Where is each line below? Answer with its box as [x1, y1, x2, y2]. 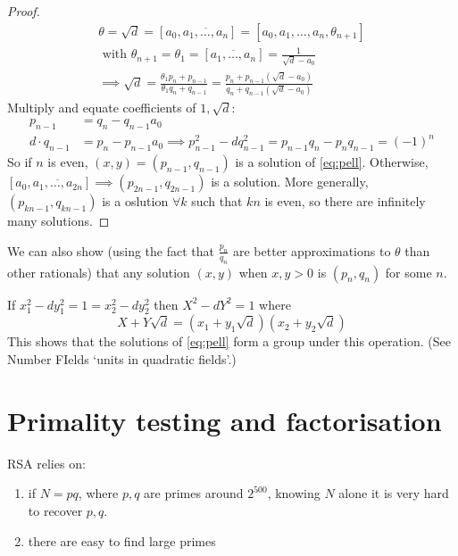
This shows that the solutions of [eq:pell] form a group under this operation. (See [7, 332, 451, 351]
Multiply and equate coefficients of [7, 97, 196, 116]
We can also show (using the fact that [7, 241, 214, 260]
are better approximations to [233, 241, 391, 260]
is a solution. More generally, [211, 172, 369, 191]
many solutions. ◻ [7, 212, 110, 230]
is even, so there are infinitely [264, 192, 426, 211]
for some [385, 262, 432, 281]
